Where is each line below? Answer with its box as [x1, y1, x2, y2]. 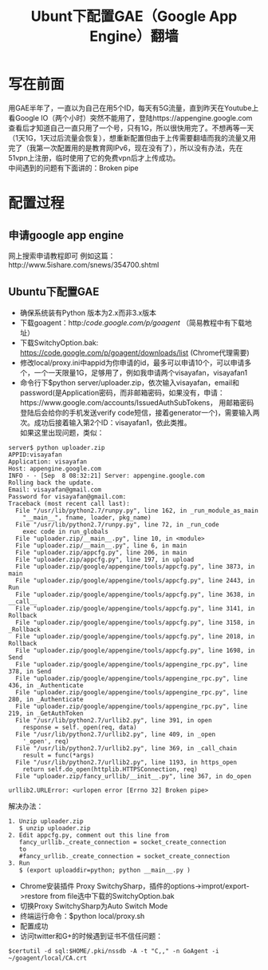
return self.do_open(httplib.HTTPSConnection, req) [22, 765, 198, 773]
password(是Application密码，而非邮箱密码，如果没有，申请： [19, 388, 225, 397]
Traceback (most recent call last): [8, 499, 130, 507]
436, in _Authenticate [8, 681, 84, 690]
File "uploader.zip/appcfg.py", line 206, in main [15, 548, 187, 556]
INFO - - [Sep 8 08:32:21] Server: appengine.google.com [8, 471, 205, 479]
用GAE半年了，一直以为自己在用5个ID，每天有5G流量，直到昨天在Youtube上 [8, 103, 259, 113]
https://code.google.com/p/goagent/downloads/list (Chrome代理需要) [19, 348, 250, 357]
